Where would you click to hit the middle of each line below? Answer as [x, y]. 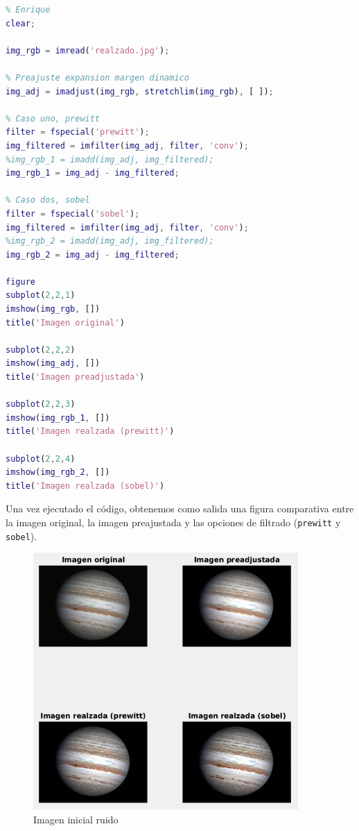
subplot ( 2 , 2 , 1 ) [41, 295]
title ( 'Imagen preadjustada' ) [75, 377]
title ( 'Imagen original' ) [65, 322]
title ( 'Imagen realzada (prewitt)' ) [90, 431]
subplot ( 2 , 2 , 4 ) [41, 459]
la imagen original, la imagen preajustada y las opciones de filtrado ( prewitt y [173, 522]
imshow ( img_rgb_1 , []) [58, 418]
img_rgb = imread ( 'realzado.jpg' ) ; [88, 50]
